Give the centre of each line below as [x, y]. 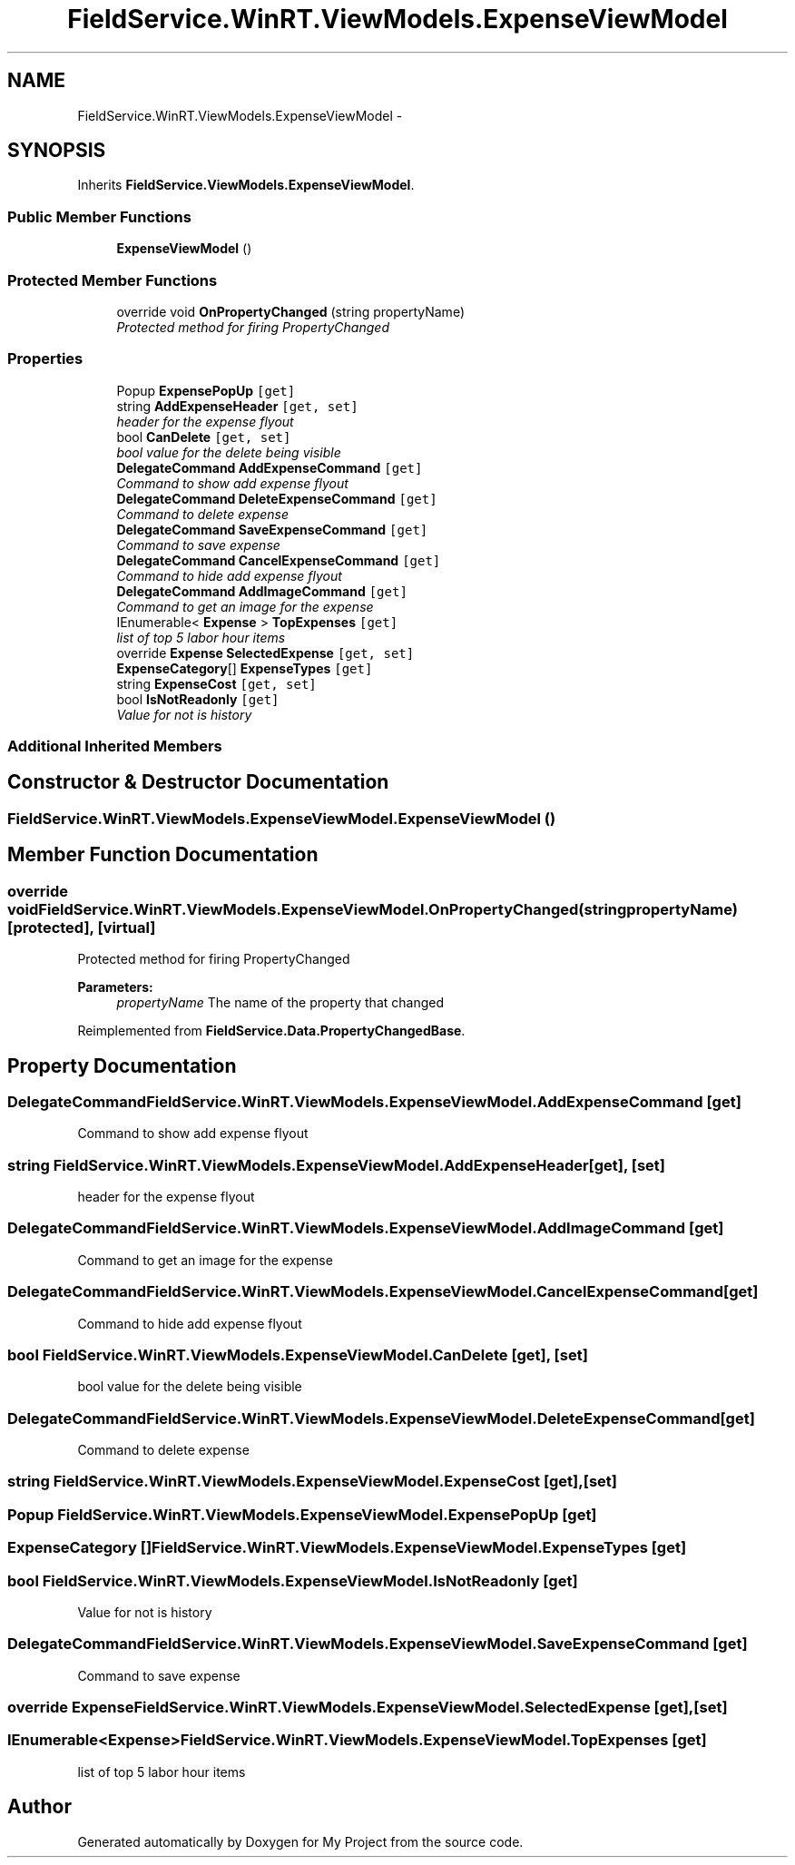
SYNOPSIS [57, 151]
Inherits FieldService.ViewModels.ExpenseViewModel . [246, 185]
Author [39, 1807]
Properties [45, 359]
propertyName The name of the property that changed [280, 1003]
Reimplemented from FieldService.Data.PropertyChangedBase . [271, 1031]
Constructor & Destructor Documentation [198, 782]
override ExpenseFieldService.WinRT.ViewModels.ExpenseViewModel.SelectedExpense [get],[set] [368, 1708]
